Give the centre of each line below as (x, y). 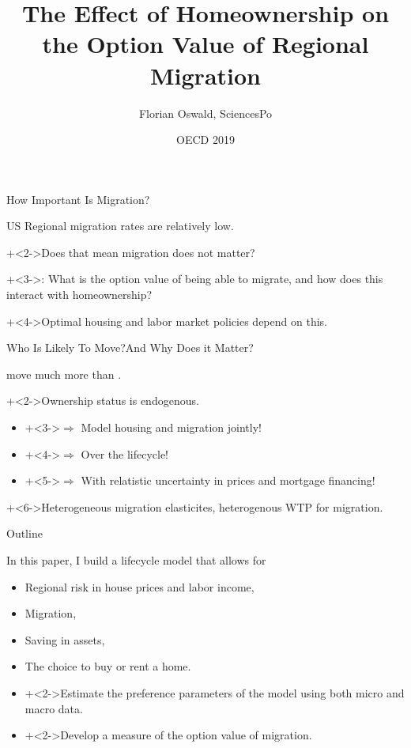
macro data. (54, 708)
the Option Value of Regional (205, 44)
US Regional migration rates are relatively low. (120, 226)
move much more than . (64, 374)
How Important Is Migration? (78, 199)
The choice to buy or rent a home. (108, 666)
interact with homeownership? (79, 295)
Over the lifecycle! (125, 453)
